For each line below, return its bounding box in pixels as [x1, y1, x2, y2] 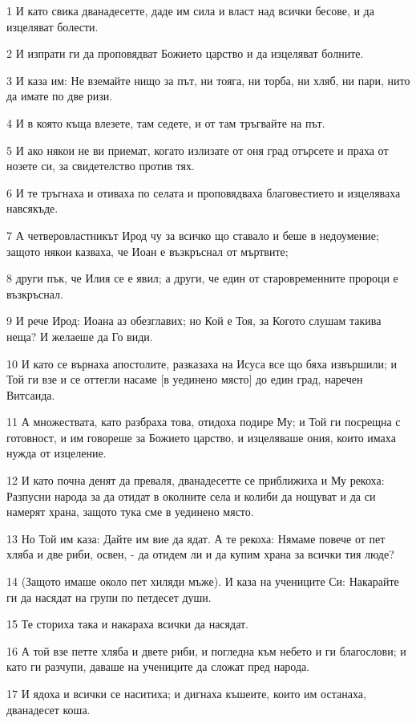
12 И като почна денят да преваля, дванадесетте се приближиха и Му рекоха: [6, 472, 385, 489]
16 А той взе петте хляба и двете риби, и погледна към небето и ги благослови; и [6, 642, 406, 659]
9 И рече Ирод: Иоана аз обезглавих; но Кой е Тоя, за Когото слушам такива [6, 312, 382, 329]
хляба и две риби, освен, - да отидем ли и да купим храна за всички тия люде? [6, 546, 394, 563]
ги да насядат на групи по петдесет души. [6, 588, 212, 605]
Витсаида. [6, 386, 55, 403]
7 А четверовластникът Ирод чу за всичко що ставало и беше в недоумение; [6, 226, 379, 243]
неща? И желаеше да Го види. [6, 327, 153, 344]
